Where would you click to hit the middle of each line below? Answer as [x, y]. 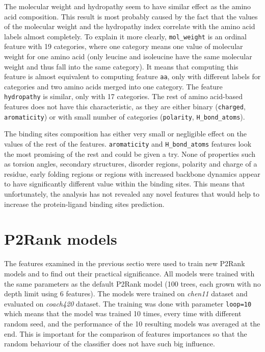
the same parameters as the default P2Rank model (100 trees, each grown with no [132, 283]
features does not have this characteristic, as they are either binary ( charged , [125, 107]
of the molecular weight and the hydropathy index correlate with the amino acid [130, 26]
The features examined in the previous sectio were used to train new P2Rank [125, 263]
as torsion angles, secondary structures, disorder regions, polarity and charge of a [131, 164]
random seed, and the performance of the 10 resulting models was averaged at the [132, 323]
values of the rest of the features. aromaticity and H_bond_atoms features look [128, 144]
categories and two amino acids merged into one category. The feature [113, 86]
